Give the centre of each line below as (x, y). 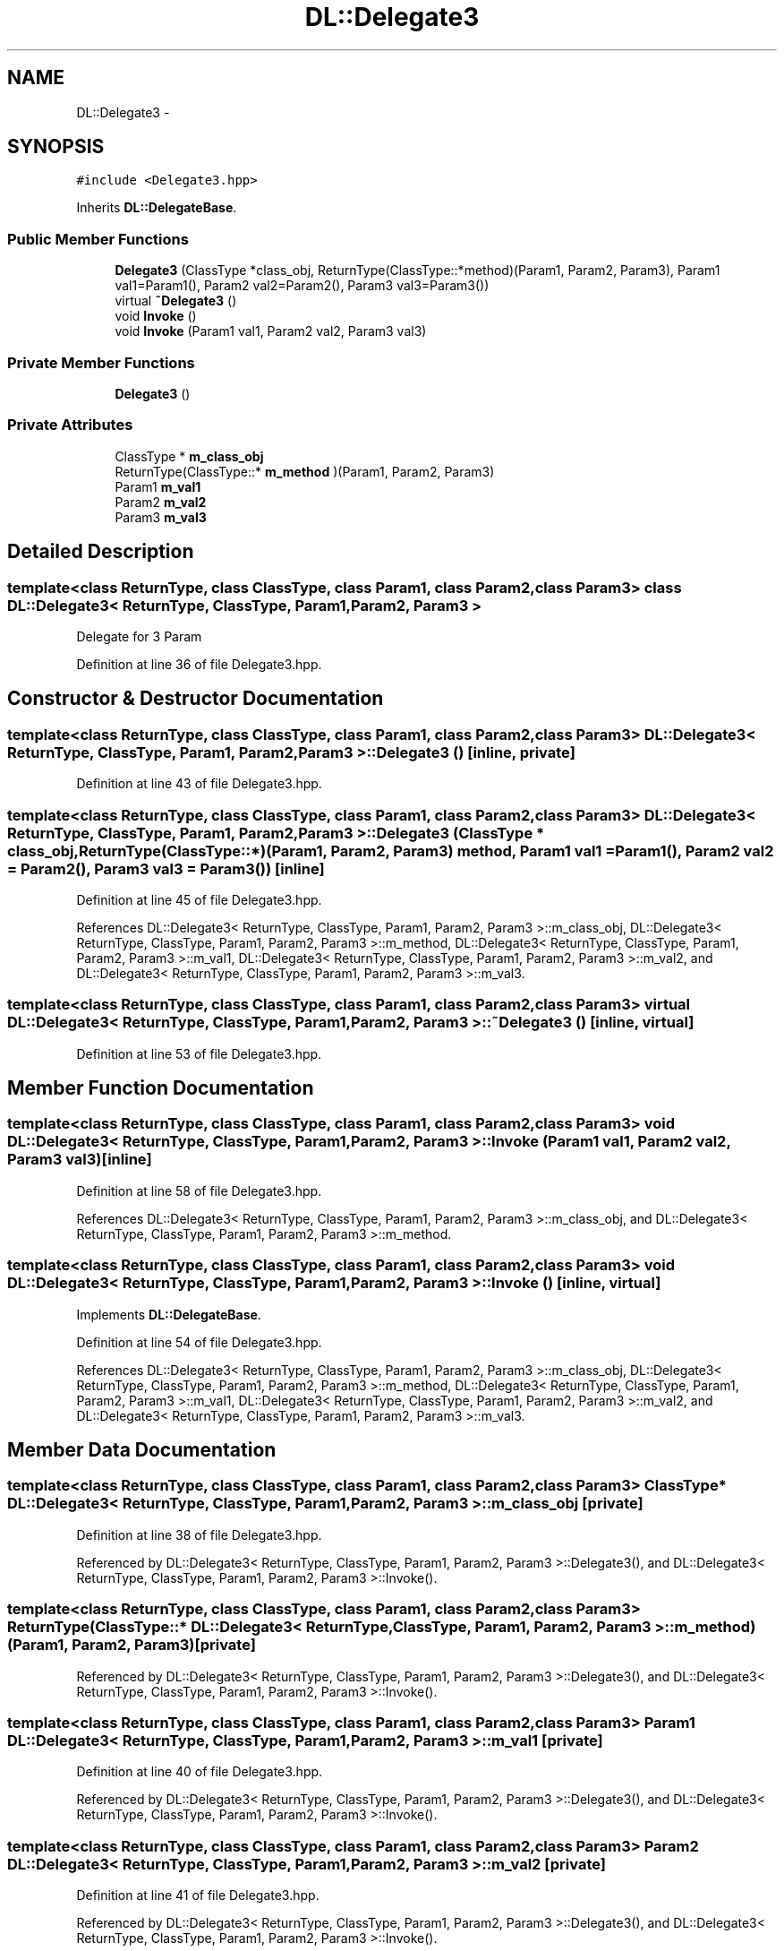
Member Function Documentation (161, 1088)
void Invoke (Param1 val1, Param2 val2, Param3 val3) (271, 331)
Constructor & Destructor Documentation (196, 699)
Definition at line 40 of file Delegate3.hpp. (200, 1772)
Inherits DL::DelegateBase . (157, 208)
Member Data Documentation (142, 1450)
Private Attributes (70, 425)
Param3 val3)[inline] (80, 1160)
